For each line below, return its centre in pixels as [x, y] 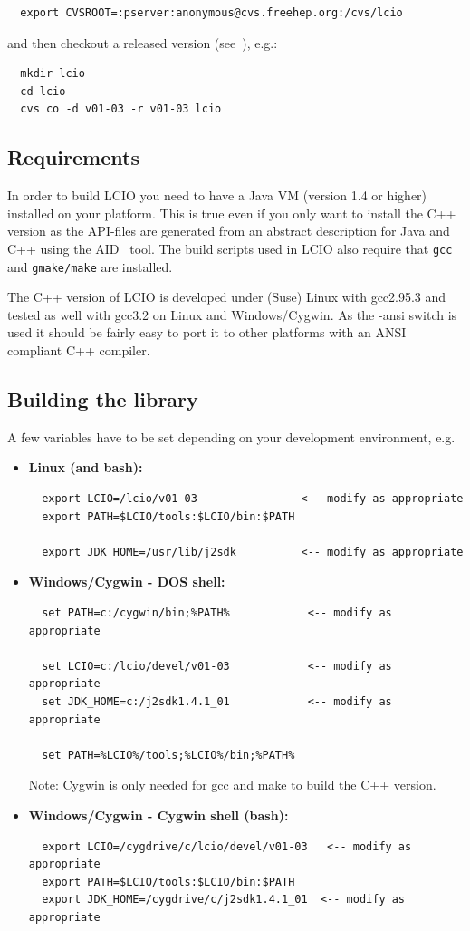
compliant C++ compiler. [79, 350]
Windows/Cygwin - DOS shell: [127, 582]
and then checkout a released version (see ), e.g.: [143, 42]
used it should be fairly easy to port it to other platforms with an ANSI [207, 332]
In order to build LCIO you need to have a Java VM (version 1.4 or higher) [217, 195]
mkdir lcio [53, 74]
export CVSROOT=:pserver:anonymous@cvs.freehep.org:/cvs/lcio [211, 13]
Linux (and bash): [86, 467]
